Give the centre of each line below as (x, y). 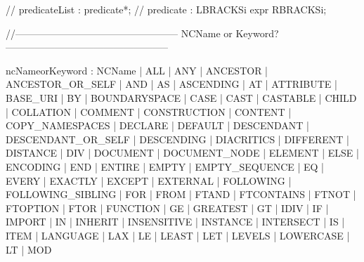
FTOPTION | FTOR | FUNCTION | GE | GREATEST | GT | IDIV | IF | (167, 208)
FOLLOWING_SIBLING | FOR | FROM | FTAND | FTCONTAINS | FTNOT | (181, 194)
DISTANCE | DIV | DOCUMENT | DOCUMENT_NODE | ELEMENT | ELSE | (182, 153)
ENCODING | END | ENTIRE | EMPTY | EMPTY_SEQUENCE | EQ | (165, 166)
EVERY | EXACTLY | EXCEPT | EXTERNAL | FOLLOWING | (149, 180)
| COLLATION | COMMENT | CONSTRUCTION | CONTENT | (149, 111)
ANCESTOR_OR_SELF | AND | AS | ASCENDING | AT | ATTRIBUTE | (171, 84)
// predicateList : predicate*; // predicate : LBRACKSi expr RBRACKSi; (166, 9)
